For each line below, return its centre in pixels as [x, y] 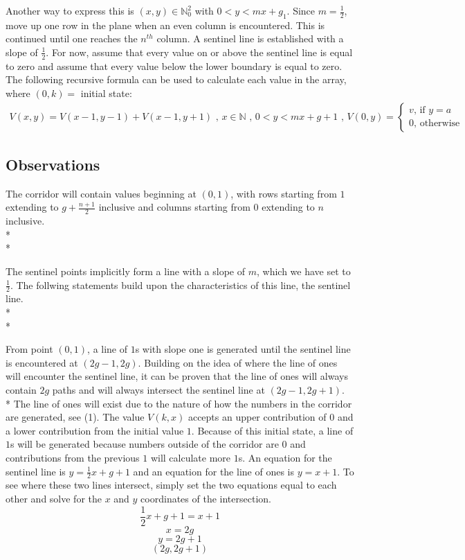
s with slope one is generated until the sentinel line [243, 349]
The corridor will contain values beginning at [101, 193]
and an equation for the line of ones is [213, 471]
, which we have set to [303, 271]
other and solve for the [54, 498]
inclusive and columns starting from [174, 207]
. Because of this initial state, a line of [272, 430]
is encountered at [42, 362]
